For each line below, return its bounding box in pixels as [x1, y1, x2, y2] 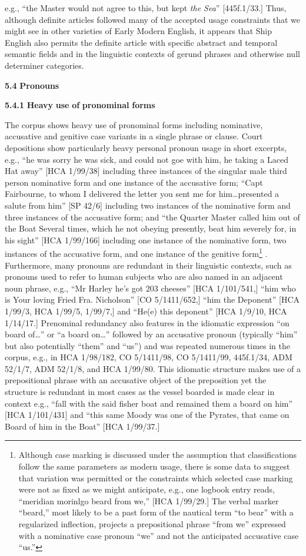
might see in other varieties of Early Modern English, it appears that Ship [5, 25, 272, 37]
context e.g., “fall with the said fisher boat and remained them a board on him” [5, 397, 293, 409]
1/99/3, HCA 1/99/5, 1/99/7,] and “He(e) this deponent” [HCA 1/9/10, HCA [5, 304, 287, 317]
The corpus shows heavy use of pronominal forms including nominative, [5, 118, 263, 130]
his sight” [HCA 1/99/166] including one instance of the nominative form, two [5, 233, 287, 246]
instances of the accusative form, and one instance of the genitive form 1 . [5, 246, 268, 259]
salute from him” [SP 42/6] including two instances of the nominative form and [5, 199, 291, 211]
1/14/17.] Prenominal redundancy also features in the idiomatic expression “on [5, 316, 290, 329]
